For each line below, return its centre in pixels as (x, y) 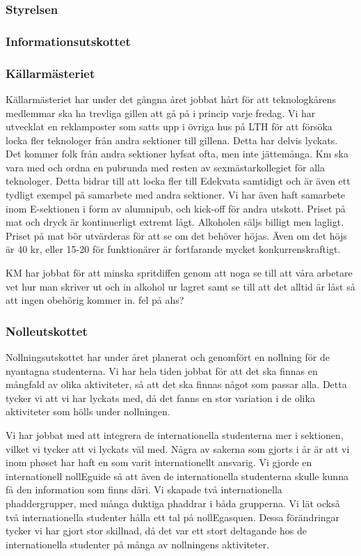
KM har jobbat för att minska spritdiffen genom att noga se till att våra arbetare (179, 273)
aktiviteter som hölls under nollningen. (88, 411)
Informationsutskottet (68, 41)
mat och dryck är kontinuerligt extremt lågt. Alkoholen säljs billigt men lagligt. (175, 222)
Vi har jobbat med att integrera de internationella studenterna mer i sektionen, (175, 435)
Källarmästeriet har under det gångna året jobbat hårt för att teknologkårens (171, 99)
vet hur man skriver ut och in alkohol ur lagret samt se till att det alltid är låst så (180, 286)
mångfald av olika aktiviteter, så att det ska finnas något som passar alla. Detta (176, 384)
